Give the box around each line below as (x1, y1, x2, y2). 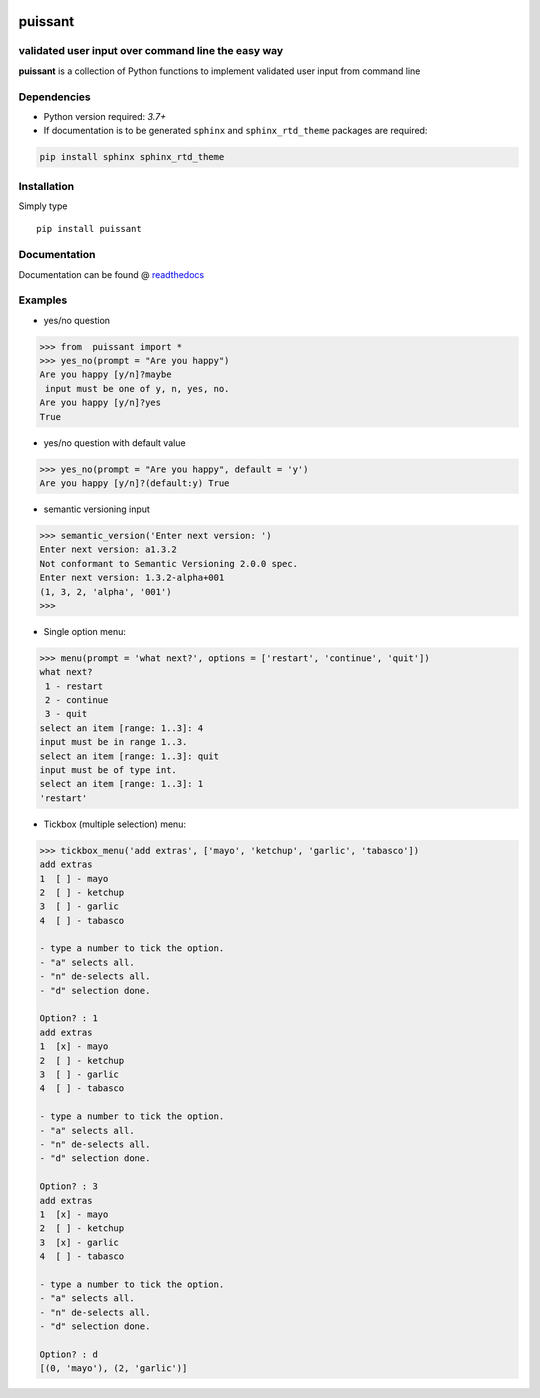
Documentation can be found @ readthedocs (18, 268, 205, 280)
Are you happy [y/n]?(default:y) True (39, 477, 230, 489)
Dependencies (18, 90, 92, 104)
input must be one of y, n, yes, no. (45, 383, 230, 394)
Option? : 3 (39, 1181, 99, 1192)
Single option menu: (43, 625, 127, 637)
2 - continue (45, 695, 109, 706)
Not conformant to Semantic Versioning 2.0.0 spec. (39, 558, 299, 569)
